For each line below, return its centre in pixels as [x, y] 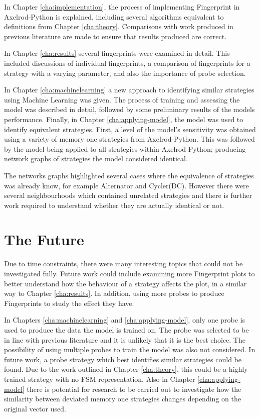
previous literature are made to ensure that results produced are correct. [115, 36]
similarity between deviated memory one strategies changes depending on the [122, 399]
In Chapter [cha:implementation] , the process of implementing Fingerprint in [122, 7]
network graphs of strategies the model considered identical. [96, 159]
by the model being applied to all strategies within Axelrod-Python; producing [125, 148]
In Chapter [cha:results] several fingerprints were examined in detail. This [117, 53]
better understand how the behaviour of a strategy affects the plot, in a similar [125, 283]
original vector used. [35, 408]
